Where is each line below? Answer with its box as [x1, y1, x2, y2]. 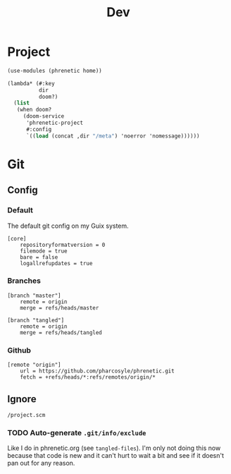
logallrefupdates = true [20, 260, 93, 267]
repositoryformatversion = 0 [20, 241, 106, 248]
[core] [7, 235, 27, 242]
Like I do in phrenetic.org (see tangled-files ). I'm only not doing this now [7, 444, 221, 452]
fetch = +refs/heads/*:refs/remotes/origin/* [20, 374, 156, 381]
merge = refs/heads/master [20, 304, 99, 311]
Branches [7, 276, 41, 286]
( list [13, 99, 30, 107]
